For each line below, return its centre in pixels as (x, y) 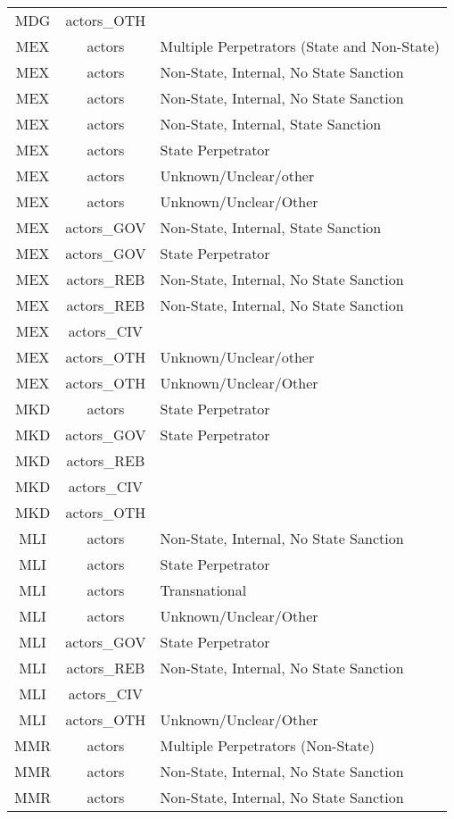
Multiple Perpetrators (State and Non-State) (300, 46)
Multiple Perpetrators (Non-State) (268, 745)
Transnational (203, 590)
